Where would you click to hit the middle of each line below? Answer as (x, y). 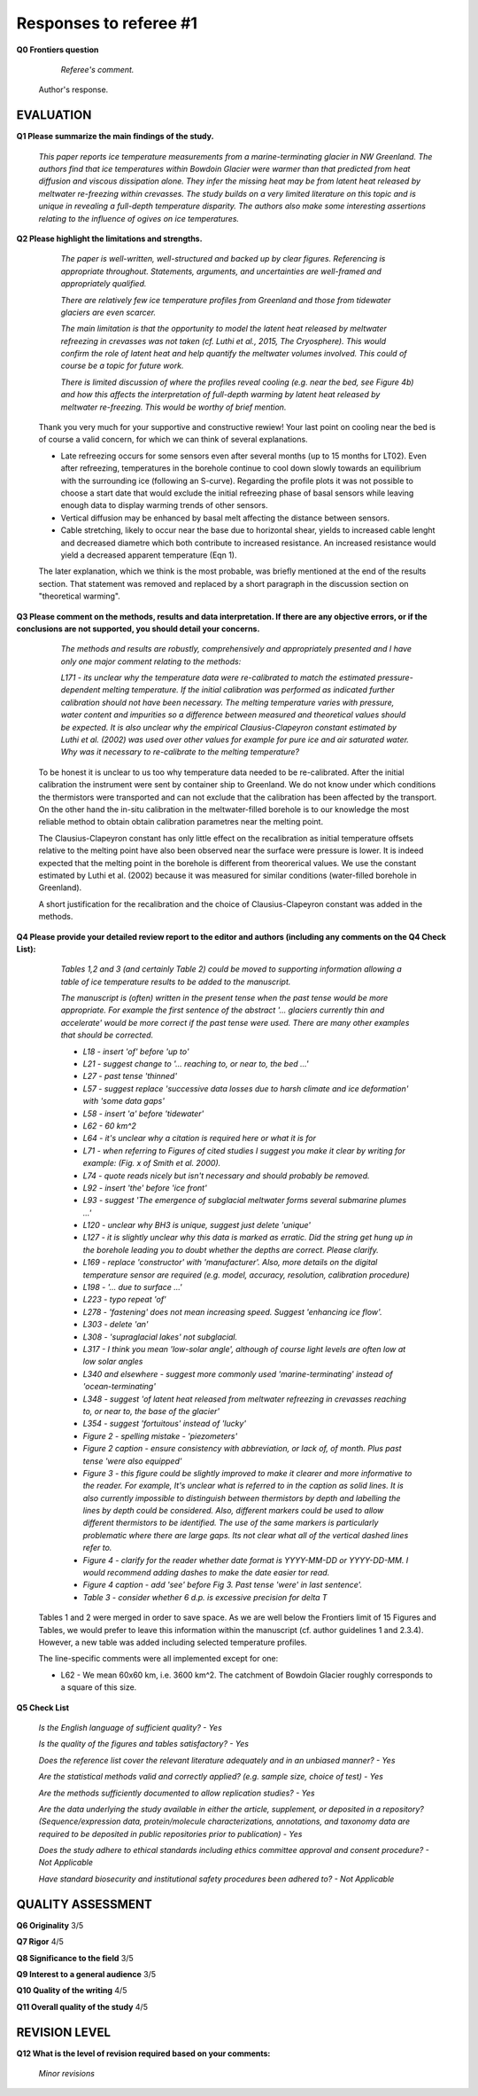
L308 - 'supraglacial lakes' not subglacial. (160, 1337)
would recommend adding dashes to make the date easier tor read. (206, 1573)
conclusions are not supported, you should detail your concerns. (138, 629)
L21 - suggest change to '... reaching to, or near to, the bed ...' (196, 1064)
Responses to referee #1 (107, 23)
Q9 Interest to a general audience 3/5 (86, 1974)
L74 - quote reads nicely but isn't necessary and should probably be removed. (227, 1176)
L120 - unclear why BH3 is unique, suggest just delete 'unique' (197, 1225)
